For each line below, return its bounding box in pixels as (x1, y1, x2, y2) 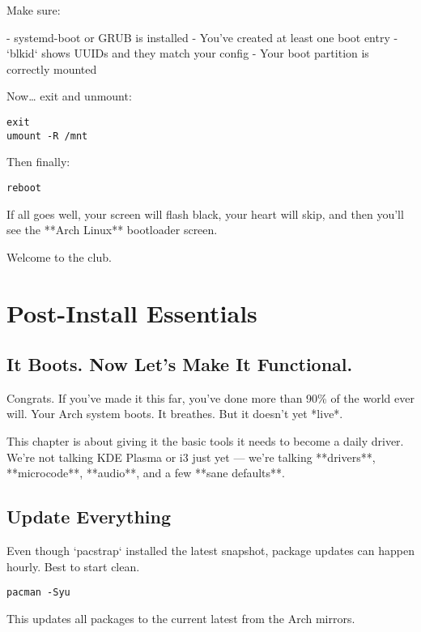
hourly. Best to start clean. (6, 557, 140, 574)
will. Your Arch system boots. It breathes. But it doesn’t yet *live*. (6, 405, 343, 422)
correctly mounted (6, 60, 97, 77)
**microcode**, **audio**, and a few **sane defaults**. (6, 464, 285, 481)
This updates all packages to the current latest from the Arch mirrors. (6, 609, 355, 626)
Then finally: (6, 153, 70, 170)
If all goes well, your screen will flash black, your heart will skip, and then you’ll (6, 205, 404, 222)
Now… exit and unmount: (6, 88, 132, 105)
